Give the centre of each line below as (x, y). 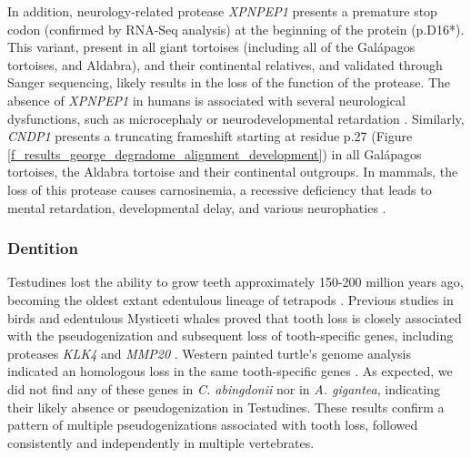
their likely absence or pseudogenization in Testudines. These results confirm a (226, 407)
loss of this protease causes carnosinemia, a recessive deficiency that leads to (220, 189)
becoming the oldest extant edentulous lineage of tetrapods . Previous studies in (230, 299)
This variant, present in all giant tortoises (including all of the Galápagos (211, 47)
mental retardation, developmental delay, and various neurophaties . (197, 207)
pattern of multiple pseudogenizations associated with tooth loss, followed (213, 425)
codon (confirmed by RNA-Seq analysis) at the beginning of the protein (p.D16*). (236, 29)
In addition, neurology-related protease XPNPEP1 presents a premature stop (222, 11)
